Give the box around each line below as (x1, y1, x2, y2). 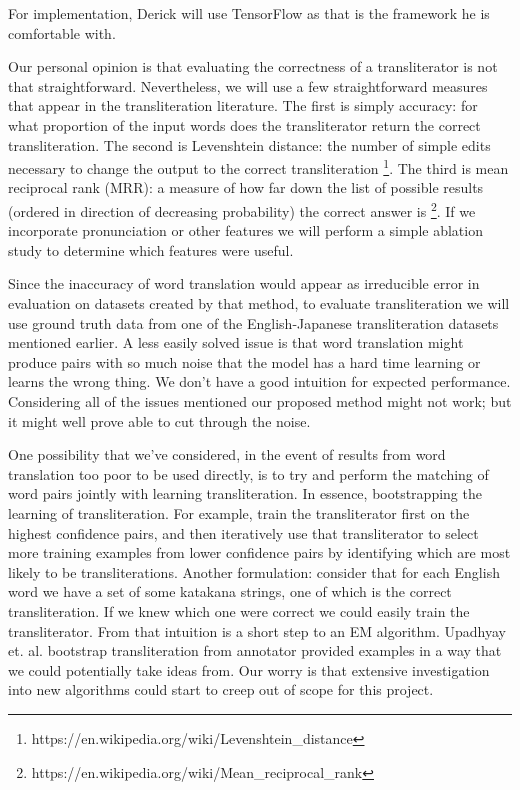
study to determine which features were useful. (8, 239, 294, 260)
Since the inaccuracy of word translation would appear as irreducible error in (8, 273, 480, 294)
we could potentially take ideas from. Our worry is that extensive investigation (8, 659, 490, 680)
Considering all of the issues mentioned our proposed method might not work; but (8, 391, 512, 411)
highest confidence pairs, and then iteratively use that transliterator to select (8, 522, 479, 543)
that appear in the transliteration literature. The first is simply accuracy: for (8, 95, 478, 116)
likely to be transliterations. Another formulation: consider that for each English (8, 561, 500, 582)
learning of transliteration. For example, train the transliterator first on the (8, 502, 470, 523)
